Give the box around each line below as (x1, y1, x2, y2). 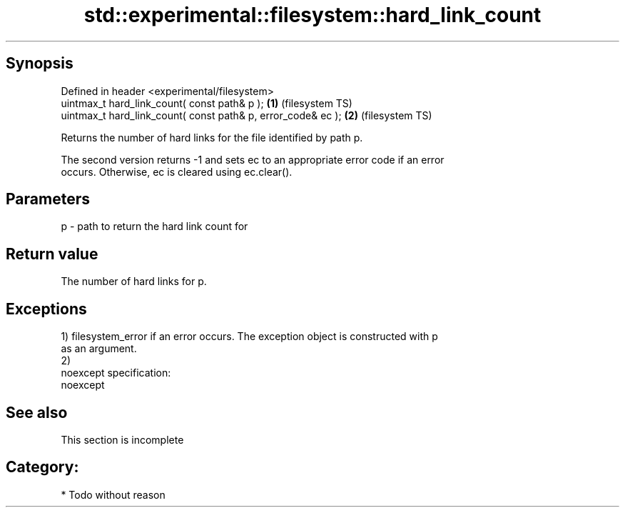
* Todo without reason (61, 488, 166, 501)
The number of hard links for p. (61, 275, 207, 288)
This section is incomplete (61, 433, 184, 446)
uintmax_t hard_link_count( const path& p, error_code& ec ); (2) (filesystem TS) (61, 109, 432, 121)
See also (6, 403, 68, 422)
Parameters (6, 190, 90, 209)
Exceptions (6, 299, 87, 318)
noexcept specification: (61, 367, 171, 379)
